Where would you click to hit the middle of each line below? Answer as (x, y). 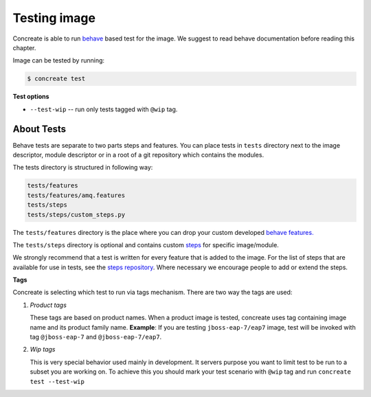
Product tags (48, 305)
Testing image (54, 18)
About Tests (40, 129)
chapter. (24, 47)
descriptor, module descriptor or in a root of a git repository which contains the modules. (138, 155)
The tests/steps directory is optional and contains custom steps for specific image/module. (146, 245)
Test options (31, 97)
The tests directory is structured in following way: (83, 168)
